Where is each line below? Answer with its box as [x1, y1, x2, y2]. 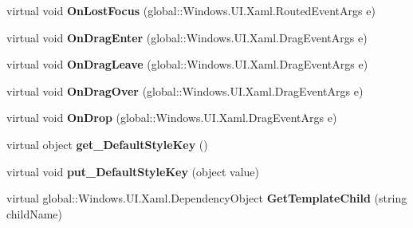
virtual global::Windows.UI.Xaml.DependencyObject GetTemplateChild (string [6, 190, 407, 206]
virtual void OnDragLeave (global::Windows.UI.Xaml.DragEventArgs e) [6, 56, 368, 73]
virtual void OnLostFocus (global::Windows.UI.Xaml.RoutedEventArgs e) [6, 2, 376, 18]
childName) [6, 205, 62, 222]
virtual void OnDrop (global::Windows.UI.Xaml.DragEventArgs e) [6, 109, 337, 126]
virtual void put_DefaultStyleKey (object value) [6, 163, 260, 179]
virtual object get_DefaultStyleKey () [6, 136, 208, 152]
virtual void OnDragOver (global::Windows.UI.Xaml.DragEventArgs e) [6, 82, 364, 99]
